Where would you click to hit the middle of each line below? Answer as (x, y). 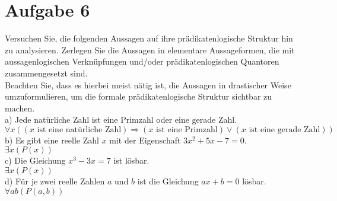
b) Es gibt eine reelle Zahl (52, 140)
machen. (20, 108)
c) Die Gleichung (35, 160)
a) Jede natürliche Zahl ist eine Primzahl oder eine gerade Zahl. (121, 119)
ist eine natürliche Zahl (79, 130)
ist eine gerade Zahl (284, 130)
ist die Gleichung (168, 181)
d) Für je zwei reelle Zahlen (55, 181)
